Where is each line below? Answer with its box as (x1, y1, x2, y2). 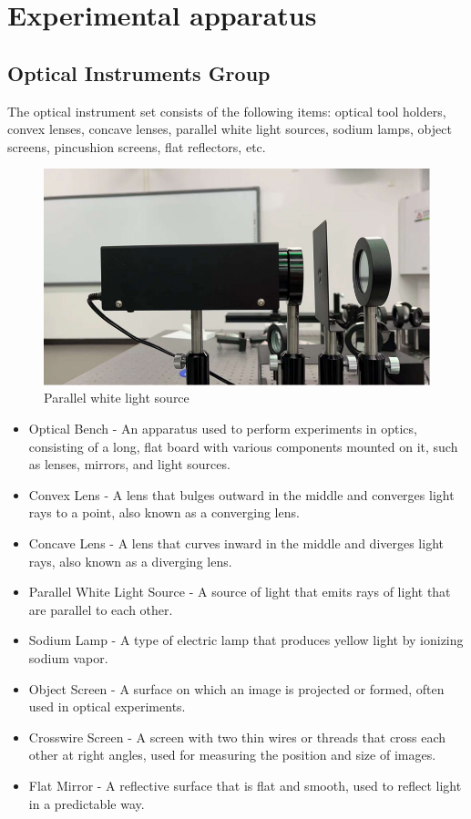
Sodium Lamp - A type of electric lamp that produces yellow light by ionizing (28, 630, 464, 650)
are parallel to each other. (28, 599, 173, 619)
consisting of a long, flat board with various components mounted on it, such (28, 436, 458, 456)
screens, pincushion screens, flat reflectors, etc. (7, 137, 266, 156)
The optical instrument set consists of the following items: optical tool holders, (7, 101, 446, 120)
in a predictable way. (28, 793, 145, 813)
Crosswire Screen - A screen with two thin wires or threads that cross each (28, 727, 446, 746)
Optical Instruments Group (7, 58, 271, 87)
